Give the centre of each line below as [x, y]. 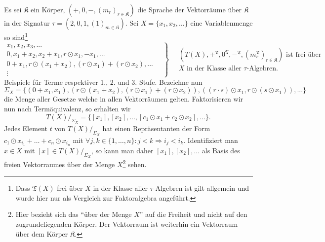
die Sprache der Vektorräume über [190, 9]
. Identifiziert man [211, 140]
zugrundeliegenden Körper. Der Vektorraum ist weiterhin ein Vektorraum [127, 224]
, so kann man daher [122, 150]
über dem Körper [42, 233]
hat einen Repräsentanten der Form [156, 128]
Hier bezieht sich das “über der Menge [74, 214]
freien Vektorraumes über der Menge [60, 164]
